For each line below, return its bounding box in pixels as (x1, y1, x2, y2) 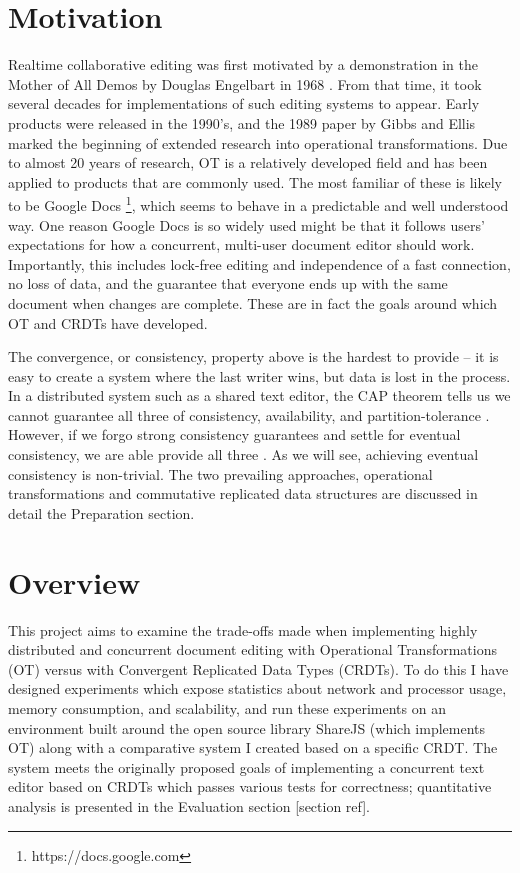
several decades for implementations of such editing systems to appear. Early (8, 93, 480, 114)
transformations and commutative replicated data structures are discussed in (8, 483, 478, 504)
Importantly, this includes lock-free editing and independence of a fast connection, (8, 253, 511, 274)
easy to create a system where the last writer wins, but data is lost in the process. (8, 365, 511, 386)
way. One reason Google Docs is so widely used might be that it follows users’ (8, 214, 485, 235)
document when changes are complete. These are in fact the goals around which (8, 292, 498, 313)
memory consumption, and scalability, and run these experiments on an (8, 697, 446, 718)
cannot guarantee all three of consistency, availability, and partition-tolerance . (8, 404, 490, 425)
